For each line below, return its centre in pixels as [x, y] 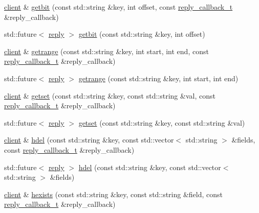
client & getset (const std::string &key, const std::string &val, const [110, 95]
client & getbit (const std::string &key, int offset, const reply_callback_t [118, 7]
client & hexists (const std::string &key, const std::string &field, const [114, 194]
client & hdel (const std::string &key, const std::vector [89, 140]
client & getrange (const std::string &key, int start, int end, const [106, 51]
